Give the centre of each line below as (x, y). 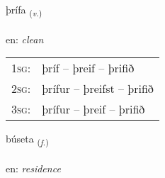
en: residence (33, 168)
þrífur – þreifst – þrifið (98, 89)
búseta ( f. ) (27, 140)
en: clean (25, 39)
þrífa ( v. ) (24, 10)
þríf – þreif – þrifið (88, 68)
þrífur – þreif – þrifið (93, 109)
